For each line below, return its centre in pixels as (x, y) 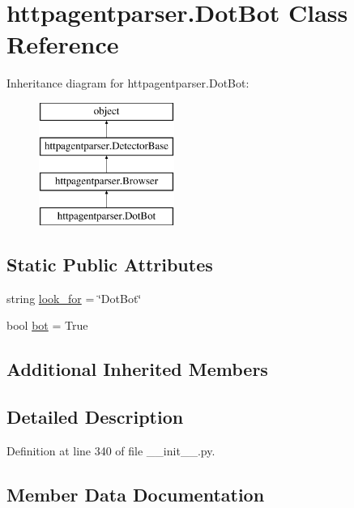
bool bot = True (47, 325)
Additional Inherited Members (137, 369)
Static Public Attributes (110, 265)
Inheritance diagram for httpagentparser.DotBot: (128, 83)
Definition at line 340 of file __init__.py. (111, 451)
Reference (63, 44)
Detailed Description (95, 417)
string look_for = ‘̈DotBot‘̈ (74, 298)
